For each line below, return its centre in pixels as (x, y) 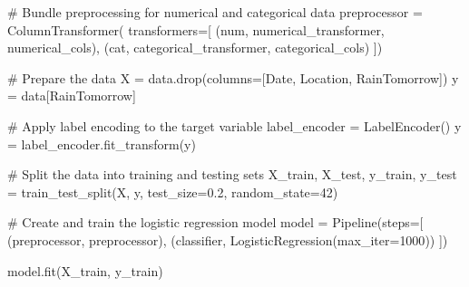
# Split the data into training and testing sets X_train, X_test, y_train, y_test (232, 174)
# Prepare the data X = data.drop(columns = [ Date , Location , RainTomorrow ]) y (233, 77)
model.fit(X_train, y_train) (85, 270)
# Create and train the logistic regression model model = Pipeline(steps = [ (215, 222)
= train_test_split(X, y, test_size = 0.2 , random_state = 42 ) (173, 191)
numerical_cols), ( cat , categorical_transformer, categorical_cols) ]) (195, 48)
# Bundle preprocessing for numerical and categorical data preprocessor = (215, 12)
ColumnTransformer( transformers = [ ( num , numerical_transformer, (196, 29)
